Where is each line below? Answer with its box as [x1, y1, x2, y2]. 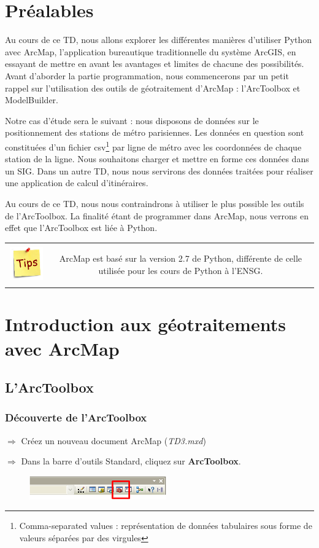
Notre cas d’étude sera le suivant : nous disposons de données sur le [5, 114, 259, 127]
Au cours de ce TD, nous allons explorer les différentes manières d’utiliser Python [5, 33, 312, 46]
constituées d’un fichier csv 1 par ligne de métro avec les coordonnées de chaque [5, 138, 302, 153]
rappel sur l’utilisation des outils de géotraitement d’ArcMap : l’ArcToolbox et [5, 81, 301, 94]
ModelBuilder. [5, 93, 58, 106]
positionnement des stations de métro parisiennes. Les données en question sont [5, 126, 304, 139]
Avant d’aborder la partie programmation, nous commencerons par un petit [5, 69, 289, 82]
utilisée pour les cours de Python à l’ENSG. [98, 264, 263, 277]
